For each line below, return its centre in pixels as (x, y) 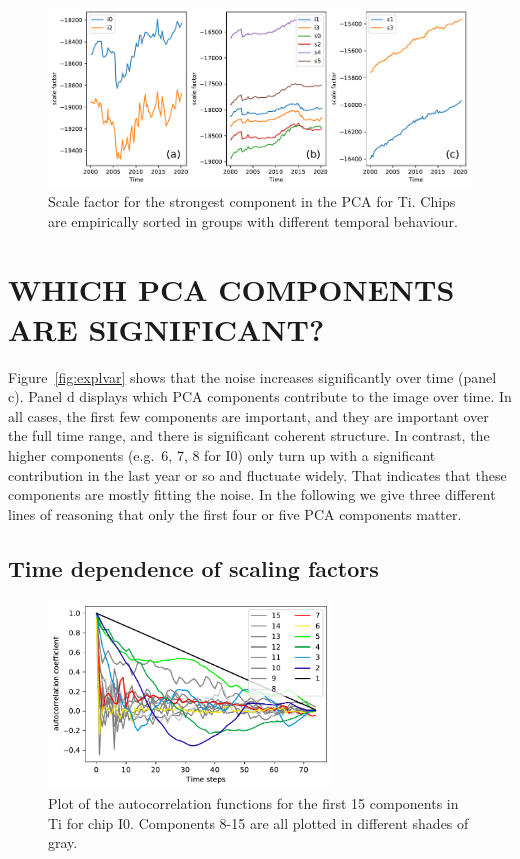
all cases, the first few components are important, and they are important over (248, 415)
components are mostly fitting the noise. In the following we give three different (252, 494)
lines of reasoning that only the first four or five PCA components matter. (235, 513)
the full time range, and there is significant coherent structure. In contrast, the (249, 435)
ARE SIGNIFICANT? (166, 328)
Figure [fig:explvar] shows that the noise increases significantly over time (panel (252, 376)
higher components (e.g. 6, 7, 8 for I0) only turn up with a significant (222, 454)
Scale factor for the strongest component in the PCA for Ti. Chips (252, 201)
